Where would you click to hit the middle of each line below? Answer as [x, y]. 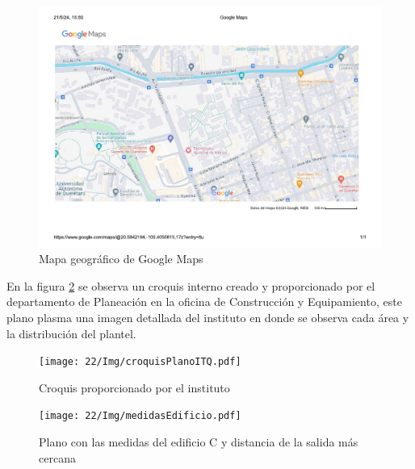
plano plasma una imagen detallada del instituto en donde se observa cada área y [208, 317]
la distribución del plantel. [71, 333]
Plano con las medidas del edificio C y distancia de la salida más [199, 442]
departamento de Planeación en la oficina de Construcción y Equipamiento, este [204, 301]
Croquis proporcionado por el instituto [134, 387]
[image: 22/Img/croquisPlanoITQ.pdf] [140, 362]
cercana [57, 457]
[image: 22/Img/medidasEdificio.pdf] [140, 416]
